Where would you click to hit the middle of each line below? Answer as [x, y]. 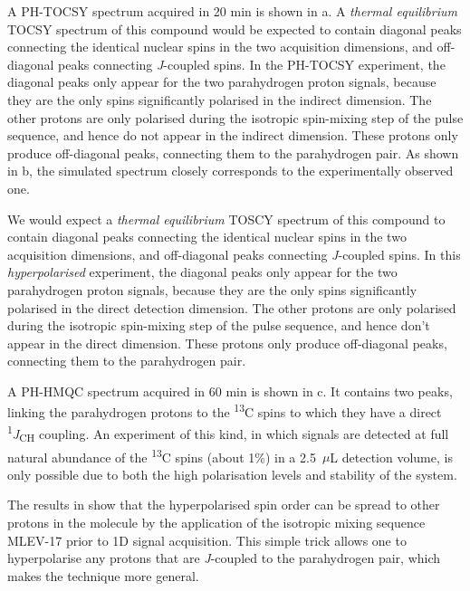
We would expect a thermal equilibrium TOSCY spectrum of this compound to [226, 219]
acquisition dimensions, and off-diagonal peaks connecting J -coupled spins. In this [234, 254]
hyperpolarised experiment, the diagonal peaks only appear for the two [202, 272]
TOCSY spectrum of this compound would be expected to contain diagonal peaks [235, 29]
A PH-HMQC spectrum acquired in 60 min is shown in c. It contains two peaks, [230, 391]
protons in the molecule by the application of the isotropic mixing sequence [216, 522]
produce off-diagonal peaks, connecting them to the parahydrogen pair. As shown [233, 153]
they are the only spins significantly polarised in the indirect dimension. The [220, 99]
